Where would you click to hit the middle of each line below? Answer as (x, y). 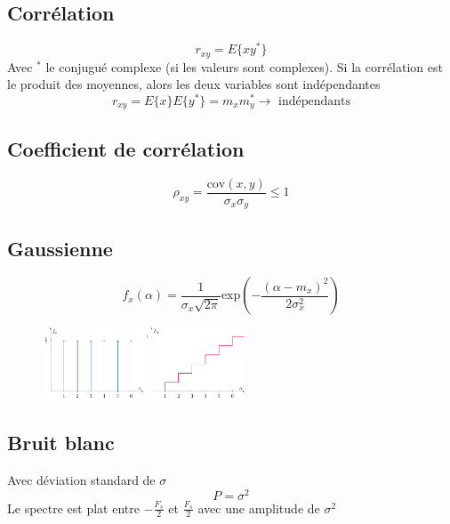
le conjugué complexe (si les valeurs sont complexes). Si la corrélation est (244, 66)
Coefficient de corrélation (126, 148)
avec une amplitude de (259, 508)
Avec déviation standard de (81, 479)
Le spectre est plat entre (73, 508)
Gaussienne (60, 248)
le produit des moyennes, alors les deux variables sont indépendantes (194, 84)
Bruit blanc (61, 443)
